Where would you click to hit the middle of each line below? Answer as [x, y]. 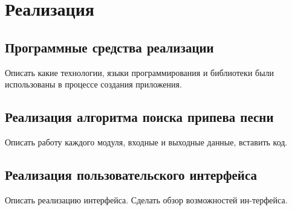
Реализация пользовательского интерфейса [131, 174]
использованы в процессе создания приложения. [93, 84]
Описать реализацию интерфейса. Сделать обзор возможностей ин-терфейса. [146, 199]
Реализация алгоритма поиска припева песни [139, 117]
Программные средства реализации [109, 47]
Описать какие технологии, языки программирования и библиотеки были [140, 72]
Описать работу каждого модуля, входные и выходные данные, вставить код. [146, 142]
